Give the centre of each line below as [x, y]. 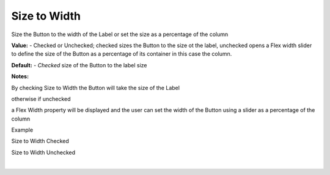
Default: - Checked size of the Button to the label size [79, 65]
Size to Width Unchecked [43, 152]
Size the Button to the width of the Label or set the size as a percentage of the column [120, 34]
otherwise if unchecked [41, 99]
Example [22, 130]
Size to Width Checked [40, 141]
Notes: [20, 76]
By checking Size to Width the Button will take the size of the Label [96, 87]
